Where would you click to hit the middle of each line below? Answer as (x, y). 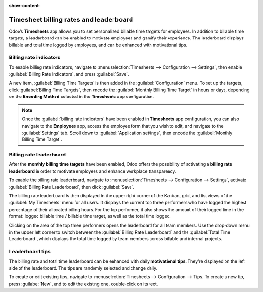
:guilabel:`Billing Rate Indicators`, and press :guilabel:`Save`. (69, 74)
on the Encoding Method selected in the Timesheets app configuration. (82, 97)
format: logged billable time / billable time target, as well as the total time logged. (90, 216)
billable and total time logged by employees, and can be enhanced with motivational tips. (98, 45)
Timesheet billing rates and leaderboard (71, 19)
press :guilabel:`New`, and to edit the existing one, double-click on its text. (84, 284)
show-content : (24, 6)
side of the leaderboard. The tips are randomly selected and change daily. (83, 268)
